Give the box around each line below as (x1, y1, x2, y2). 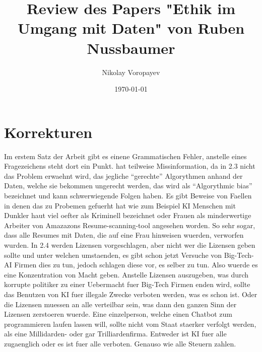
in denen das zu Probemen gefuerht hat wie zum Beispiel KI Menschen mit (4, 200, 236, 210)
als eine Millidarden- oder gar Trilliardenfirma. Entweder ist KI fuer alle (4, 328, 227, 339)
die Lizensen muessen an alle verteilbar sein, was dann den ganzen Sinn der (4, 299, 237, 309)
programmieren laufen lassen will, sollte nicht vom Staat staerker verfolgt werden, (4, 318, 256, 329)
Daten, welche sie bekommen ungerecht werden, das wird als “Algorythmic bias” (4, 180, 252, 191)
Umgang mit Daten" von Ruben (17, 18, 245, 38)
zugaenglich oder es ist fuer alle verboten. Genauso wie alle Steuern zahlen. (4, 338, 236, 348)
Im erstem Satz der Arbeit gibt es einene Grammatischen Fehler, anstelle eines (4, 151, 247, 161)
